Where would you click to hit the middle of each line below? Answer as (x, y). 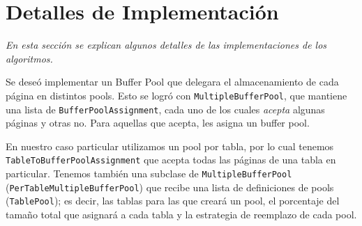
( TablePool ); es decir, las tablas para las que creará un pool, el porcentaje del (173, 201)
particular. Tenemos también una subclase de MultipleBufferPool (149, 173)
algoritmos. (29, 58)
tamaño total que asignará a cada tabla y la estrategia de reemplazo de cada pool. (181, 215)
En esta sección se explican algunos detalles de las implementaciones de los (166, 45)
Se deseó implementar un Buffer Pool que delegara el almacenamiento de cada (172, 82)
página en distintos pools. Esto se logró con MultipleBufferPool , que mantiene (176, 95)
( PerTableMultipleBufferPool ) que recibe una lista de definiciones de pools (170, 187)
